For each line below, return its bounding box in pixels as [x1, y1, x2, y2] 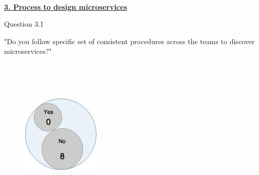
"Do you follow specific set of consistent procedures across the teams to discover [4, 35, 255, 46]
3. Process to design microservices [4, 1, 127, 12]
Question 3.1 [4, 18, 44, 29]
